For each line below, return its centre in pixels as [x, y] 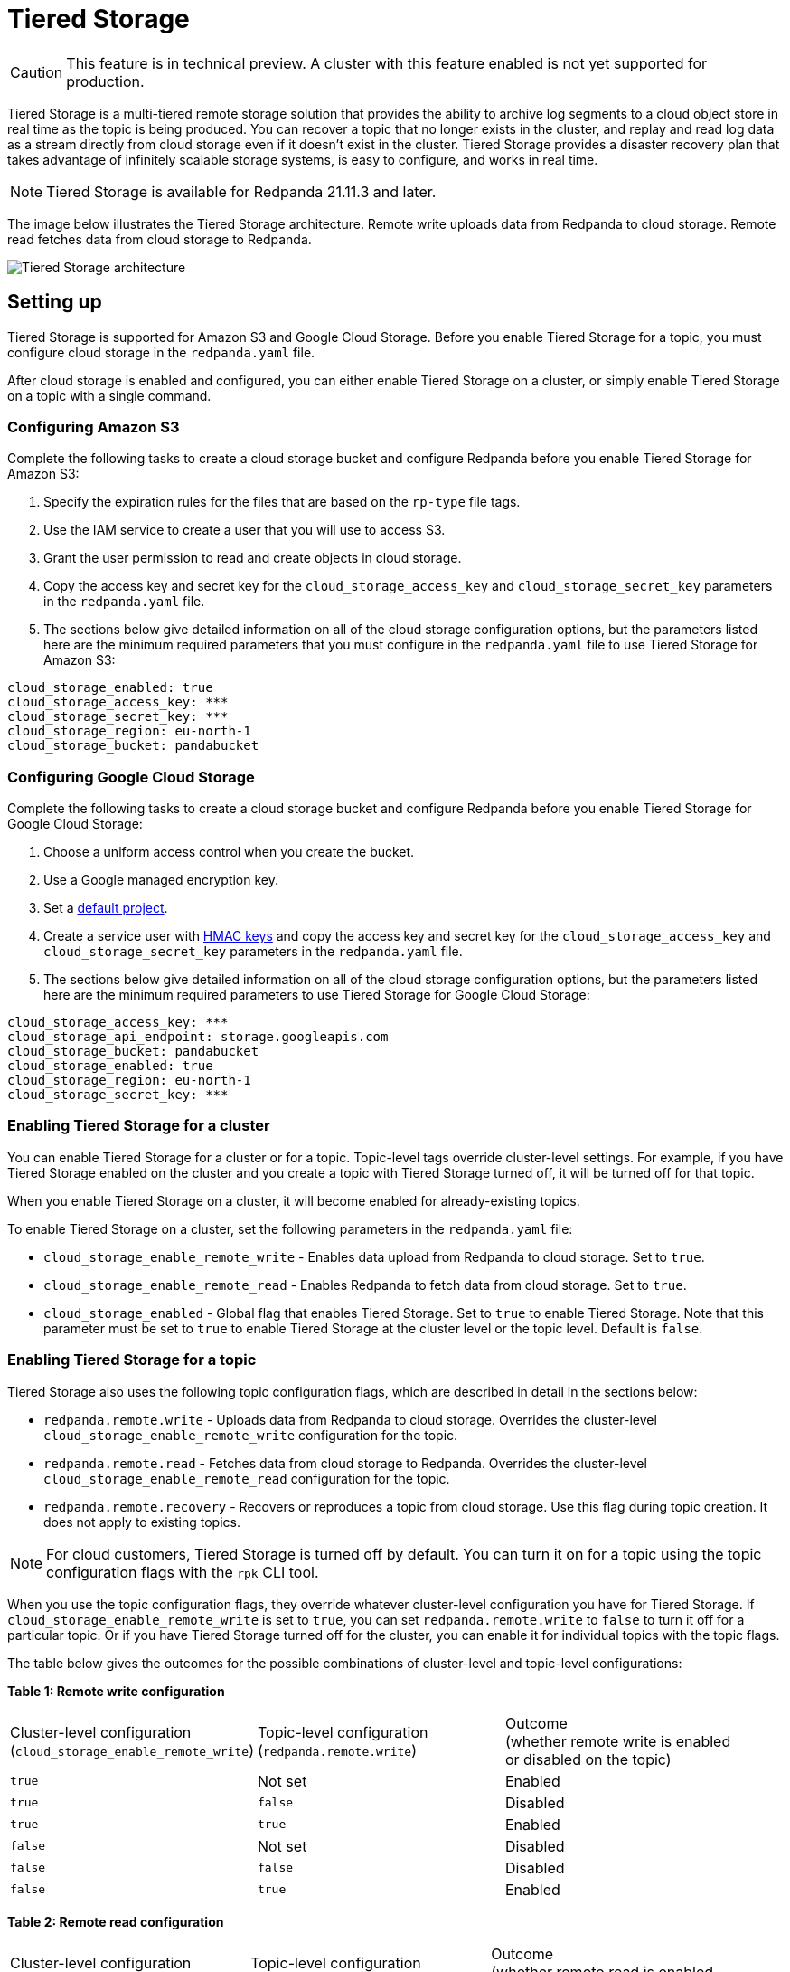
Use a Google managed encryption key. [161, 880]
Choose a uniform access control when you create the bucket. [229, 852]
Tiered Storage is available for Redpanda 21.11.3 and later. [241, 191]
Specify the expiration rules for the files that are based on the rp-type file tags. [282, 502]
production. [105, 81]
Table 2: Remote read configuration [116, 1921]
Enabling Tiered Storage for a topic [132, 1360]
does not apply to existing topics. [142, 1522]
